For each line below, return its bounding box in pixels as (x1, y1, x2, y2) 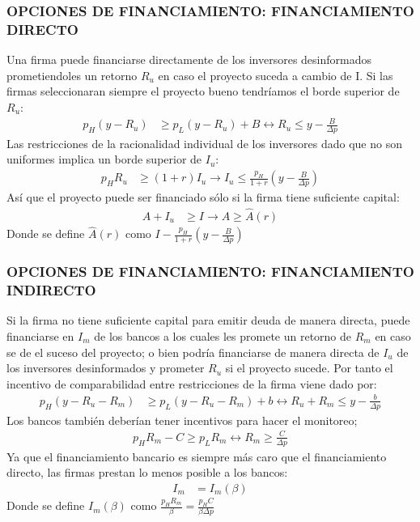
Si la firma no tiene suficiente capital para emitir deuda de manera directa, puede (6, 312, 410, 329)
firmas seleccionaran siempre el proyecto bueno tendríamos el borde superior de (6, 83, 400, 100)
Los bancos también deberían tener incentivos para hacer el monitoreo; (6, 411, 358, 428)
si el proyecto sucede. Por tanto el (225, 359, 393, 376)
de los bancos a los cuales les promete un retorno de (94, 327, 352, 344)
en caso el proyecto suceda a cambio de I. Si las (158, 66, 393, 83)
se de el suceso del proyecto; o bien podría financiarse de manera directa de (6, 343, 380, 360)
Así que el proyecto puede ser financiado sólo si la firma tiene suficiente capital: (6, 189, 400, 206)
